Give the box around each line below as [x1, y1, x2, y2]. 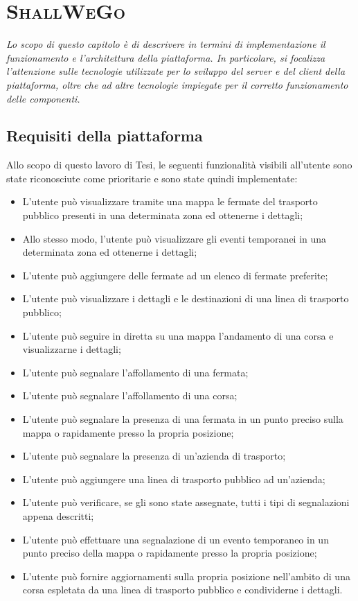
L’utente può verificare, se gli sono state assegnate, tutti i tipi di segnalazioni [22, 495, 350, 509]
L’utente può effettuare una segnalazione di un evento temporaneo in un [22, 532, 329, 546]
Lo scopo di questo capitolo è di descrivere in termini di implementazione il [6, 37, 325, 51]
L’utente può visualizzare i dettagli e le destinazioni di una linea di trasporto [22, 291, 349, 306]
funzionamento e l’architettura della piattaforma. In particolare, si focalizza [6, 50, 325, 64]
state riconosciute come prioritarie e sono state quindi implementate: [6, 171, 298, 185]
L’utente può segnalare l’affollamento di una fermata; [22, 365, 249, 379]
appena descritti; [22, 508, 94, 523]
